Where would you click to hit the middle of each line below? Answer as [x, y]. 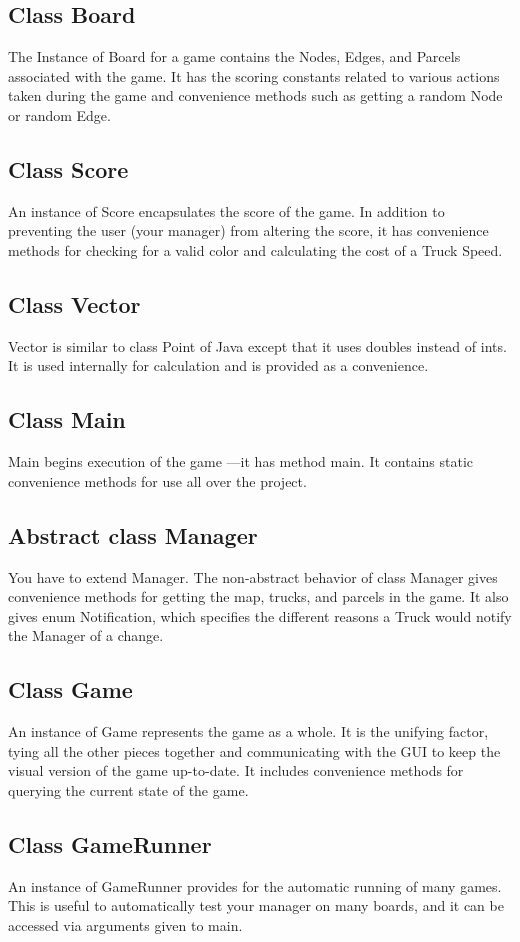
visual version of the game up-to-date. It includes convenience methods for [236, 770]
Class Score [68, 168]
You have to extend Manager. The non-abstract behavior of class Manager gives [253, 576]
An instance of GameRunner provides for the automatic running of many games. [255, 885]
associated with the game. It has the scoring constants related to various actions [254, 75]
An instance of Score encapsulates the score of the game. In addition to [226, 210]
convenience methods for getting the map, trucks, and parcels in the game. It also [258, 596]
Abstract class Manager [133, 534]
